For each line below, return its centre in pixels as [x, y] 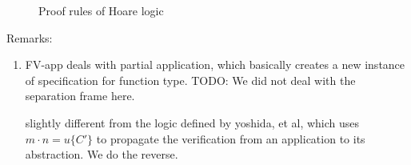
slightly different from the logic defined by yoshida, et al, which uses [192, 122]
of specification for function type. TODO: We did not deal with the [190, 80]
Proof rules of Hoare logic [101, 10]
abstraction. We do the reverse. [102, 154]
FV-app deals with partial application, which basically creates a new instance [215, 64]
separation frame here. [80, 96]
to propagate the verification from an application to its [231, 138]
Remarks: [30, 37]
